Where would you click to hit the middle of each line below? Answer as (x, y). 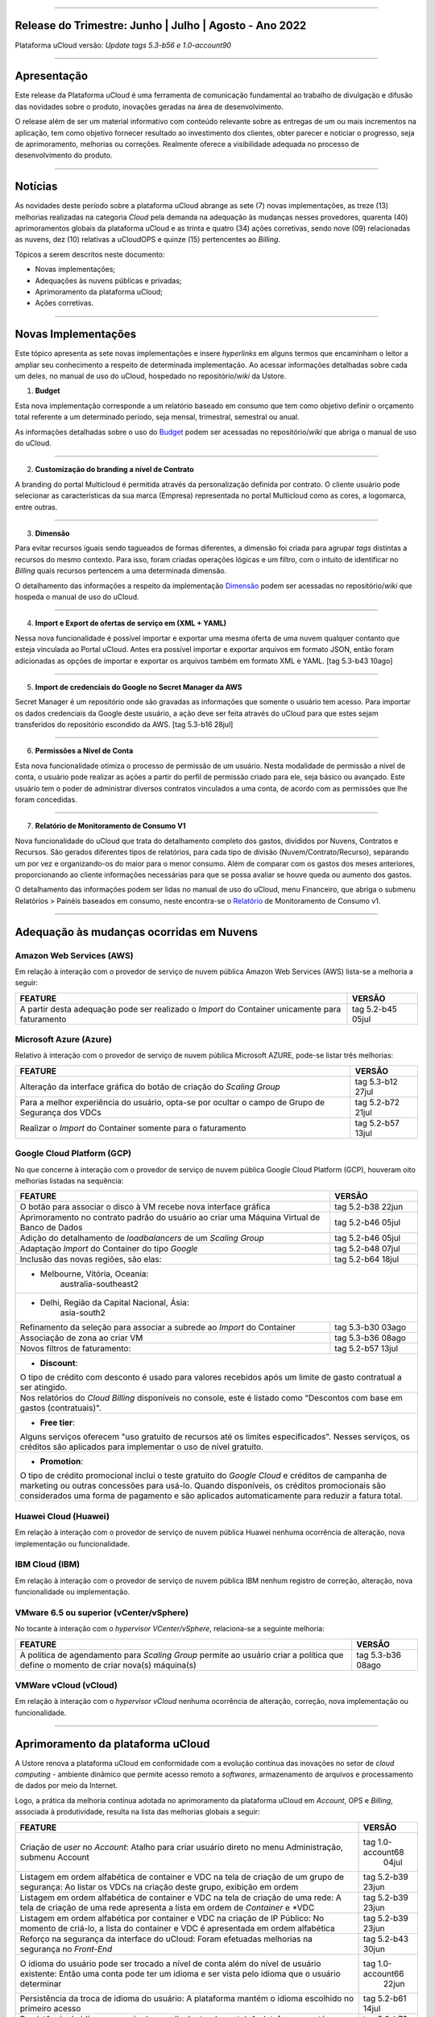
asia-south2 (83, 1313)
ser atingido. (43, 1388)
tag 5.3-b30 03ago (371, 1327)
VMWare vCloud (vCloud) (66, 1685)
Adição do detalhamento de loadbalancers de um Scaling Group (142, 1238)
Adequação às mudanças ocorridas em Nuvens (136, 932)
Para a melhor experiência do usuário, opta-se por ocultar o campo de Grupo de (172, 1102)
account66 (383, 1973)
